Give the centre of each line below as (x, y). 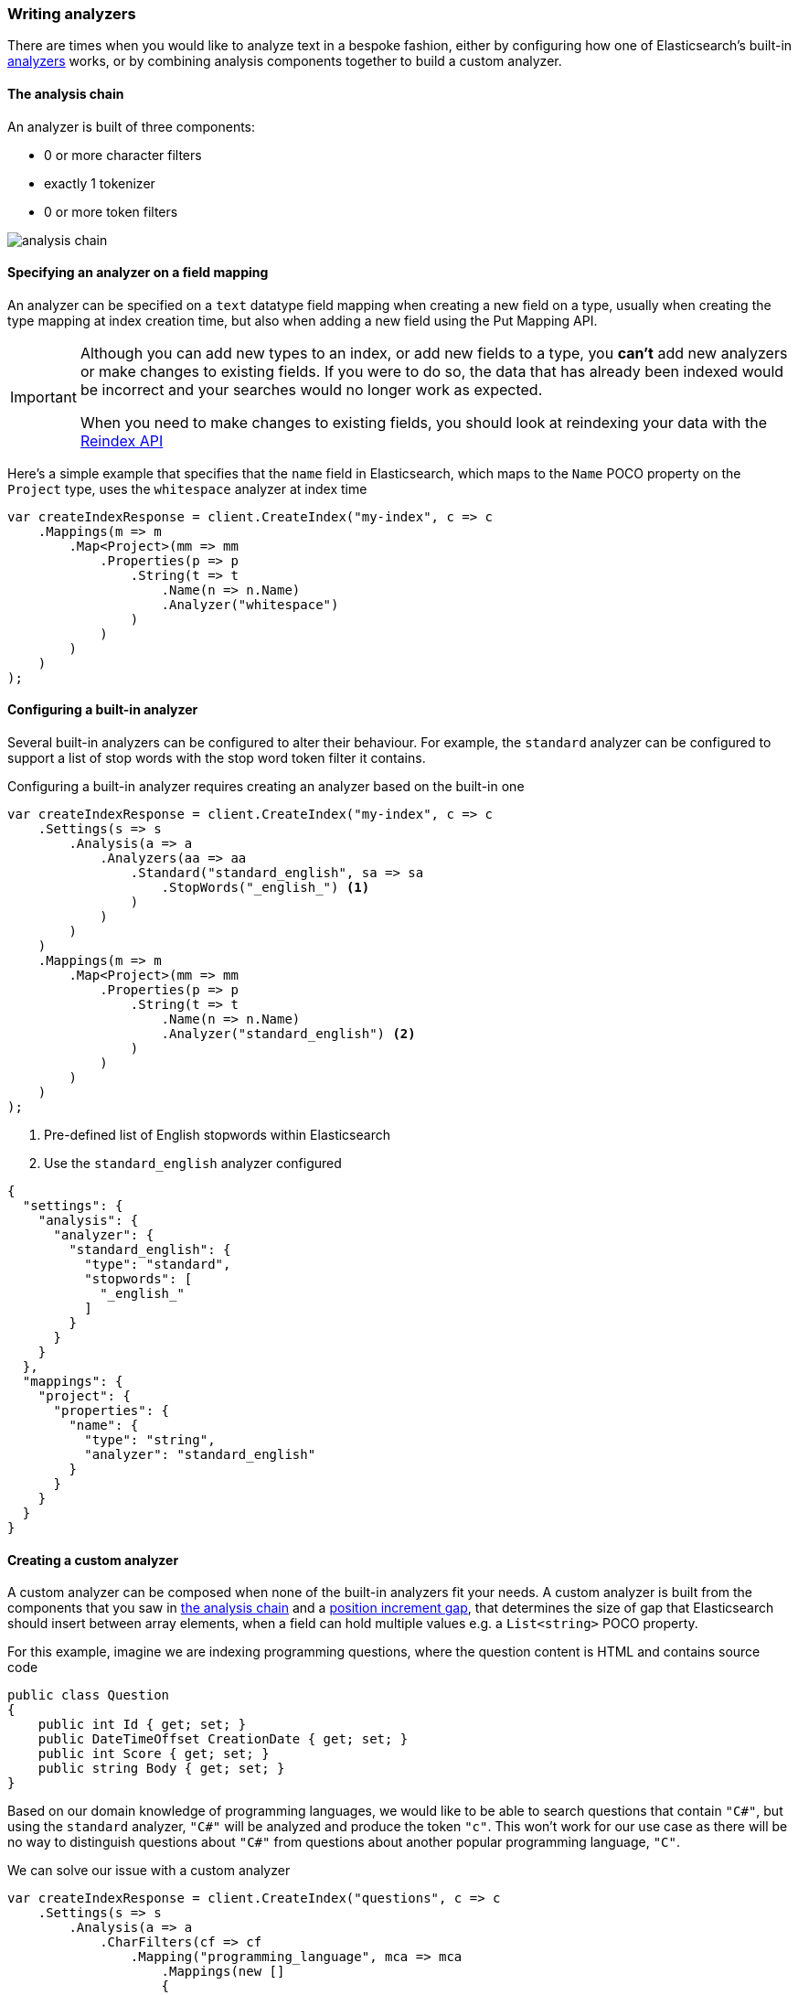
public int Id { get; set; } (142, 1725)
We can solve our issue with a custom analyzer (149, 1871)
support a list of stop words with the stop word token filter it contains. (217, 758)
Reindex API (122, 440)
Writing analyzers (72, 14)
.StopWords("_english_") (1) (266, 888)
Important (43, 397)
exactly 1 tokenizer (100, 183)
